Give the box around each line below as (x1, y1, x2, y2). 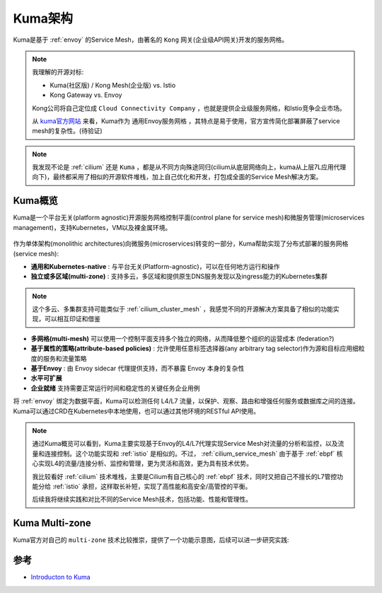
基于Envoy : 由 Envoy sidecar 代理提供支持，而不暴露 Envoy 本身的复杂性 (30, 364, 245, 373)
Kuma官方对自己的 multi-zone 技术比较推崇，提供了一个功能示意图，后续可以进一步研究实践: (13, 536, 289, 544)
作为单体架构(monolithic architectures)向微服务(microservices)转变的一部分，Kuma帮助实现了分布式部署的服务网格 (13, 239, 349, 248)
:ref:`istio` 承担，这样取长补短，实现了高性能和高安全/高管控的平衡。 (52, 482, 252, 490)
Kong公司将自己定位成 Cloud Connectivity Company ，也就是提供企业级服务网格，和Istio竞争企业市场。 (32, 103, 346, 113)
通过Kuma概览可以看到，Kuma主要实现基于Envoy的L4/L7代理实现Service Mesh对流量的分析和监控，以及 (32, 439, 339, 448)
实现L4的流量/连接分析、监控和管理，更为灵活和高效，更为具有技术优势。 (37, 459, 253, 468)
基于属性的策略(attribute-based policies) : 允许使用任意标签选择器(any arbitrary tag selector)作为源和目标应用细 (30, 344, 359, 353)
